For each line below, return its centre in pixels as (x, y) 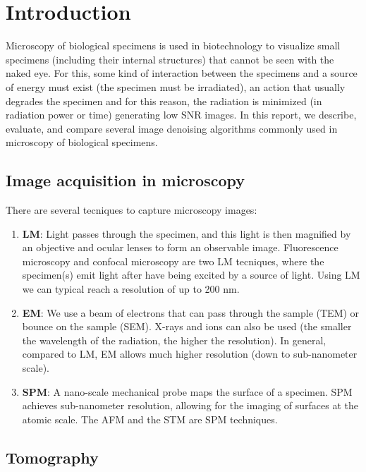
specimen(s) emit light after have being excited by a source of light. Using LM (191, 275)
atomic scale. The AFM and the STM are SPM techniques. (150, 419)
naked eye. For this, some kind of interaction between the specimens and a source (182, 73)
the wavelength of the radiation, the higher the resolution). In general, (174, 340)
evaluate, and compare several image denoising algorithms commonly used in (172, 128)
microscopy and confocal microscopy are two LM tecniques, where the (173, 261)
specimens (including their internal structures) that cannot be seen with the (170, 59)
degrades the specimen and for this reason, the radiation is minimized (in (164, 101)
